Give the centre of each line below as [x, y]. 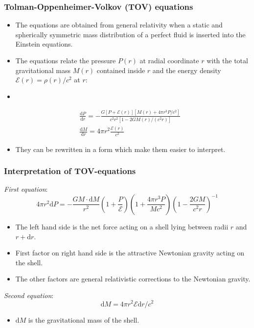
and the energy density [187, 70]
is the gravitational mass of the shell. [84, 319]
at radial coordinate [169, 60]
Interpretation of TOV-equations [70, 171]
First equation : [26, 189]
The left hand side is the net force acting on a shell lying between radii [122, 226]
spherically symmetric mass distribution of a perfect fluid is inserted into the [130, 34]
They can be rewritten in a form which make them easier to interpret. [120, 149]
